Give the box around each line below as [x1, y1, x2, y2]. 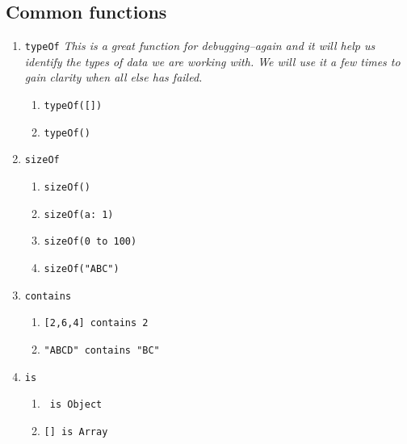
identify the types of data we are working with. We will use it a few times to [24, 52, 401, 69]
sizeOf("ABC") [44, 262, 120, 274]
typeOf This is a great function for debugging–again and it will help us [24, 37, 376, 54]
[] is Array [44, 425, 108, 438]
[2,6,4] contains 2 [44, 317, 149, 329]
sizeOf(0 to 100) [44, 236, 137, 248]
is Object [49, 399, 103, 411]
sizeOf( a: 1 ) [44, 208, 114, 220]
